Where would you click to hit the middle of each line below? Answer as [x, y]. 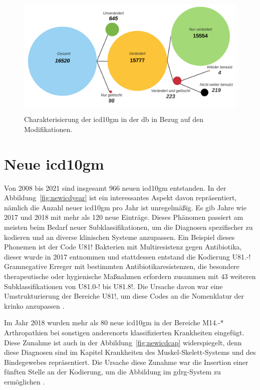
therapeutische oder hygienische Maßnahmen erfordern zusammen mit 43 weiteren [130, 276]
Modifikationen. [48, 129]
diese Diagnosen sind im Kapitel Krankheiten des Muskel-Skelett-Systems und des [130, 352]
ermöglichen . [25, 381]
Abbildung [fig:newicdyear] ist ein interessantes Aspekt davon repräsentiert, [120, 198]
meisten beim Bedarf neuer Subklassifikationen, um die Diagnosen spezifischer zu [128, 227]
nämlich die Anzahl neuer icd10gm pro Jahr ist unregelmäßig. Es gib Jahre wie [125, 207]
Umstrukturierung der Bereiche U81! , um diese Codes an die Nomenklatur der [124, 296]
